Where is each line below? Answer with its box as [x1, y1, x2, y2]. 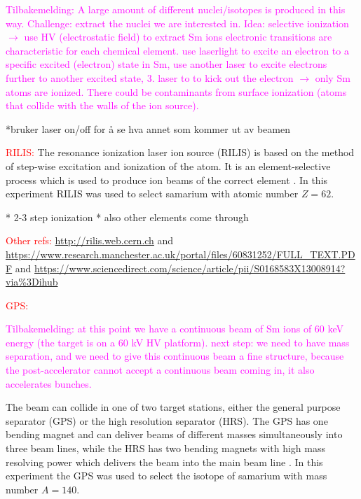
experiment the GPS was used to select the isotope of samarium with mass [6, 468, 327, 483]
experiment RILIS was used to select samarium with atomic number [6, 186, 299, 201]
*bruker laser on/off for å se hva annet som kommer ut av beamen [6, 121, 290, 136]
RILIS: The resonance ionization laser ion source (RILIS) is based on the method [6, 145, 355, 160]
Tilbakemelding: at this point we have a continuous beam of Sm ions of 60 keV [6, 321, 344, 336]
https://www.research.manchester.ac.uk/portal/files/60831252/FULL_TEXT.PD [6, 246, 355, 261]
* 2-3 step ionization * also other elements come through [6, 209, 249, 224]
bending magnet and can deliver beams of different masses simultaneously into [6, 427, 343, 442]
